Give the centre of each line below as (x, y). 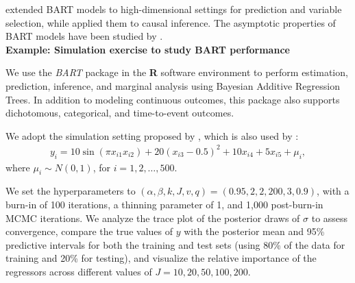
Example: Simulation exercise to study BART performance (148, 49)
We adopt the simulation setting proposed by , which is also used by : (152, 135)
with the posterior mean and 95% (254, 231)
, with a (333, 191)
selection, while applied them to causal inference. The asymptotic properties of (171, 22)
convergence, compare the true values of (89, 231)
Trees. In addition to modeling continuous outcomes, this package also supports (173, 99)
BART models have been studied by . (84, 36)
